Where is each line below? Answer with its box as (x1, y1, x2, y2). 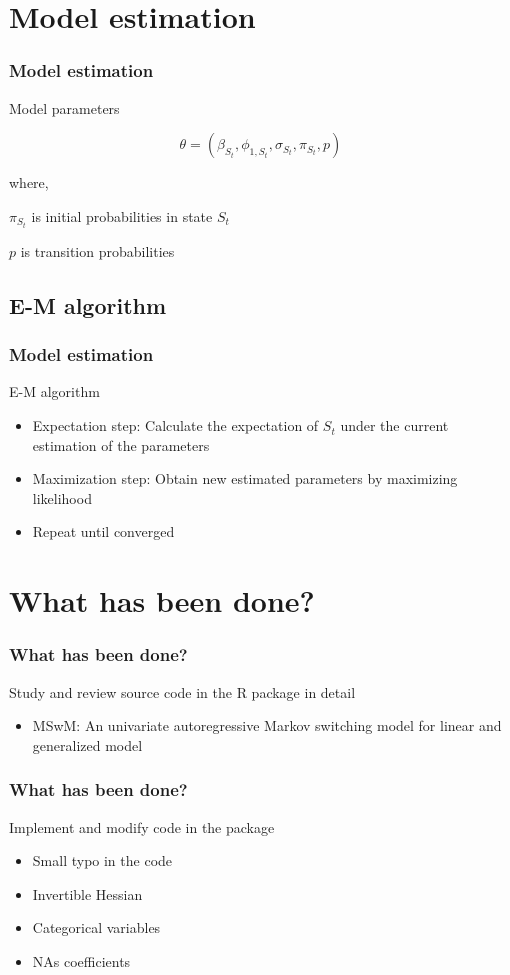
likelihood (32, 487, 92, 508)
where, (9, 172, 49, 193)
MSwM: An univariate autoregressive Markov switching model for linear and (32, 715, 502, 736)
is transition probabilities (20, 240, 175, 261)
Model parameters (9, 97, 120, 118)
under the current (340, 415, 449, 436)
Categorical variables (32, 917, 161, 938)
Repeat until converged (32, 521, 175, 542)
